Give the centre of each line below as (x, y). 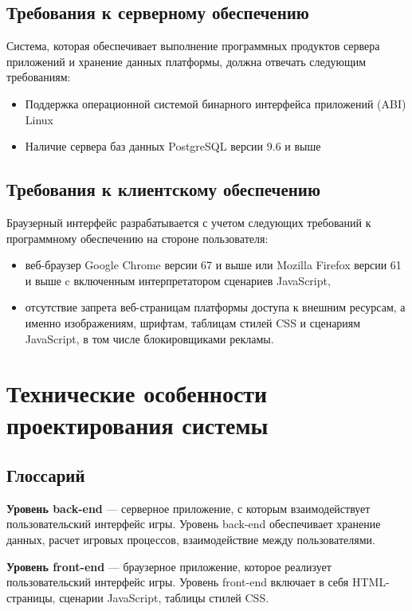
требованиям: (39, 77)
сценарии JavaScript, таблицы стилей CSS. (164, 597)
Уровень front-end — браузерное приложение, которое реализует (169, 566)
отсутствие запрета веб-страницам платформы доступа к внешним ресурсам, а (215, 307)
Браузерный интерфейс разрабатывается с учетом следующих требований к (189, 222)
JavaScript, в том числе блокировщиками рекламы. (149, 338)
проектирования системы (137, 424)
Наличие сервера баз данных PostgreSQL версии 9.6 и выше (173, 146)
